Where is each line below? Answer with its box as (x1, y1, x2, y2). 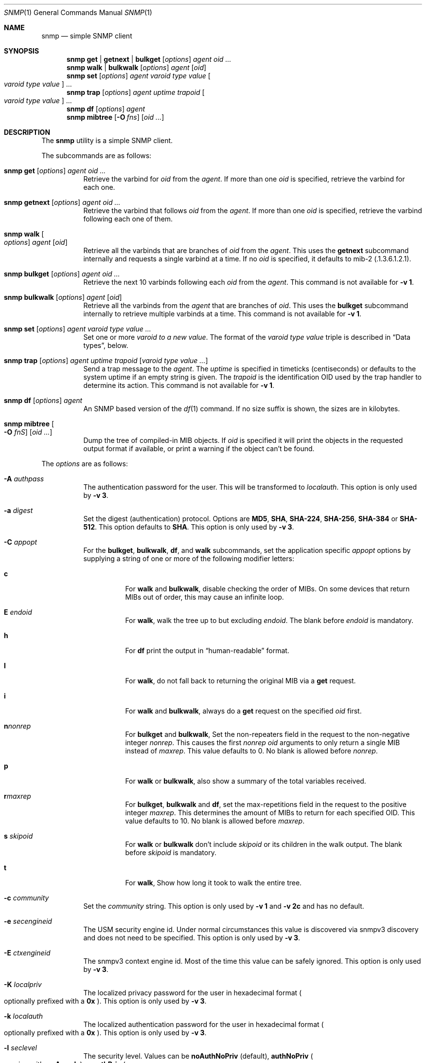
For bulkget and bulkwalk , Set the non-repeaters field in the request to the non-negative (125, 730, 410, 738)
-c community (4, 894, 49, 902)
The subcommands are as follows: (41, 151, 152, 160)
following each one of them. (83, 215, 173, 223)
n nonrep (4, 722, 31, 730)
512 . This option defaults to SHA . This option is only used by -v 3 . (83, 523, 294, 531)
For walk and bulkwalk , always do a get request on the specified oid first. (125, 707, 362, 715)
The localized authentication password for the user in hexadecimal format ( (83, 1020, 324, 1028)
